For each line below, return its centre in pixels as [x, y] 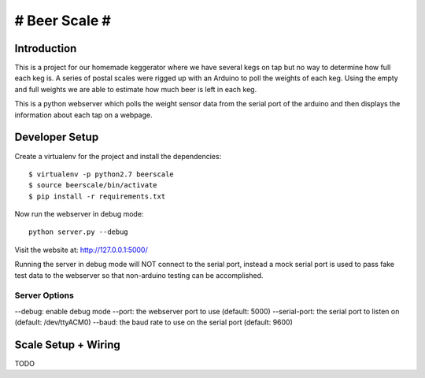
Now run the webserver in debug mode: [79, 214]
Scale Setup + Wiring [68, 345]
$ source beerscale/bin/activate [93, 185]
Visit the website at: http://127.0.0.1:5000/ [81, 250]
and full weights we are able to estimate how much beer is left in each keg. [136, 89]
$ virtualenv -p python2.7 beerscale [102, 174]
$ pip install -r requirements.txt [97, 196]
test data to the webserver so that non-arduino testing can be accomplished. [139, 275]
